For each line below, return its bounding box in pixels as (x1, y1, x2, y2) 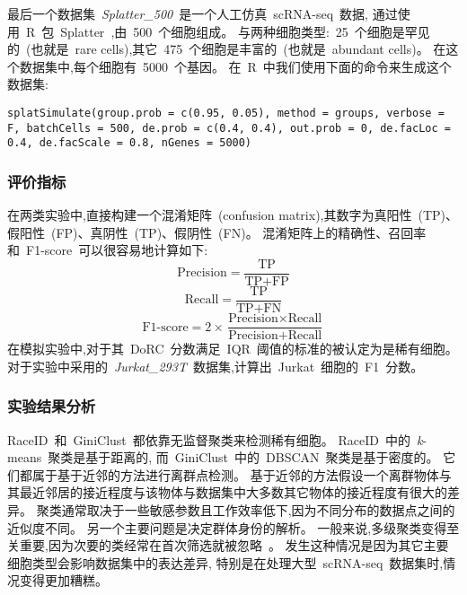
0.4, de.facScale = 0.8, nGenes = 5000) (7, 136, 252, 150)
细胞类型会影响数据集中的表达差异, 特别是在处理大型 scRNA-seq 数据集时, (7, 553, 444, 572)
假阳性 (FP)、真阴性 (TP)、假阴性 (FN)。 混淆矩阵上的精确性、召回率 (7, 223, 427, 241)
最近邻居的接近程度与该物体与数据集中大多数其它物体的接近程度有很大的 (19, 483, 447, 502)
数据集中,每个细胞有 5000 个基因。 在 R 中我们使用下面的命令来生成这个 (19, 57, 452, 75)
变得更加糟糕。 (19, 571, 108, 590)
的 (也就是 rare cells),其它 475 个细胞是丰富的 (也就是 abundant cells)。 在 (7, 39, 446, 58)
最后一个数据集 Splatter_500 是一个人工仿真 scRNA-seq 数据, (7, 4, 368, 22)
